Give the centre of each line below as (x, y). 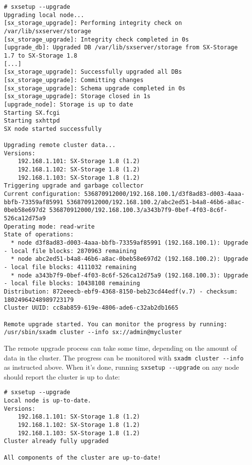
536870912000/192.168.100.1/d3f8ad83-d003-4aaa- (164, 194)
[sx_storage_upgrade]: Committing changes (74, 80)
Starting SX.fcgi (32, 113)
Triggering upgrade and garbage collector (74, 186)
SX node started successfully (53, 129)
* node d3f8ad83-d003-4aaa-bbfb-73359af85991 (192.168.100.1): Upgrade (130, 243)
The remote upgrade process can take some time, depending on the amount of (120, 348)
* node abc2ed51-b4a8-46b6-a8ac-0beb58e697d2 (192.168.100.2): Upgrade (130, 259)
